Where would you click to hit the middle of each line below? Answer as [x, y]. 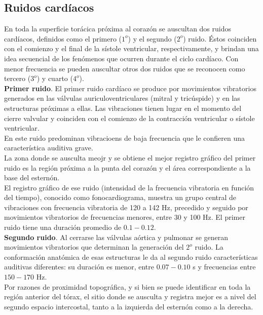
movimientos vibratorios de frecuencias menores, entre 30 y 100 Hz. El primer [125, 217]
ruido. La [209, 247]
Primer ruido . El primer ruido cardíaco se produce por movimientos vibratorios [130, 88]
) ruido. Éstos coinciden [220, 38]
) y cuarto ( [55, 78]
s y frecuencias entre [224, 267]
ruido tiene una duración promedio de [63, 227]
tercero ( [17, 78]
